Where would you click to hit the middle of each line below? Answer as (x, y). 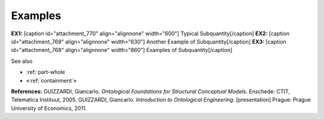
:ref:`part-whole (46, 72)
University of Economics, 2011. (49, 108)
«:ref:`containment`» (51, 80)
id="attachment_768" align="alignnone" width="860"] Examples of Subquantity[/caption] (122, 50)
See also (22, 61)
